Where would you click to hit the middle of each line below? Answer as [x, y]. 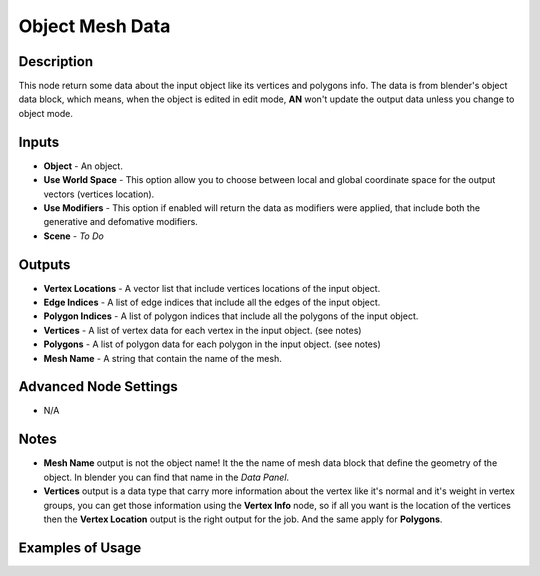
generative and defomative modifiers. [121, 222]
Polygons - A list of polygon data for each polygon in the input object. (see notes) [212, 344]
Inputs [39, 141]
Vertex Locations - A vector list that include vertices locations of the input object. [212, 288]
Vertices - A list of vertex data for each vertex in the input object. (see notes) [202, 330]
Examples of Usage [80, 547]
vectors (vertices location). [99, 194]
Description [56, 61]
